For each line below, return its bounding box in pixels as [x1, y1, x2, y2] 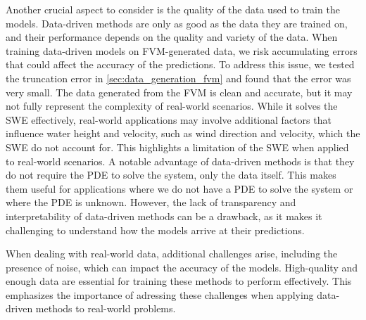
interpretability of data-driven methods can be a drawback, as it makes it [6, 208, 322, 223]
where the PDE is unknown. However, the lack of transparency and [6, 195, 296, 210]
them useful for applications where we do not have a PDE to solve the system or [6, 181, 353, 196]
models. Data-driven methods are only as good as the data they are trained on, [6, 15, 348, 30]
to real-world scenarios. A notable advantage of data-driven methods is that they [6, 153, 355, 168]
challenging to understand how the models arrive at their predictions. [6, 222, 305, 237]
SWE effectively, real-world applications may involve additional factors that [6, 112, 332, 127]
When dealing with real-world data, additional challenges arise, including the [6, 246, 338, 261]
